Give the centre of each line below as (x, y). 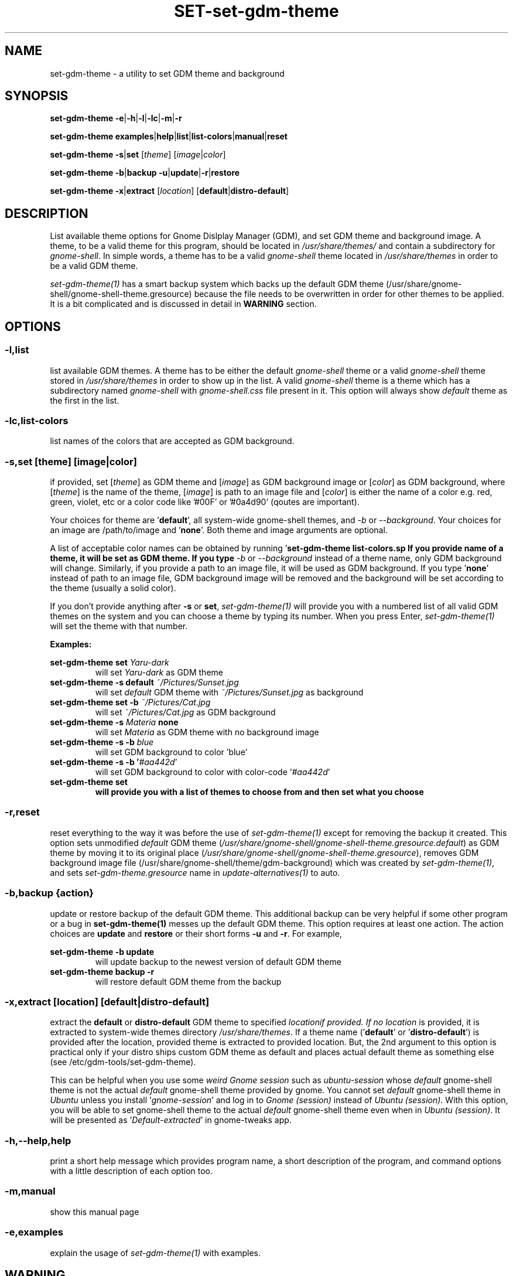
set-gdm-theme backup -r (102, 971)
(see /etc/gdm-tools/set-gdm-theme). (123, 1062)
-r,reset (22, 812)
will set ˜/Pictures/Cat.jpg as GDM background (185, 712)
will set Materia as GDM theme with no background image (207, 732)
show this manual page (95, 1212)
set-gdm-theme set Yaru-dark (110, 662)
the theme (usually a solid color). (113, 588)
